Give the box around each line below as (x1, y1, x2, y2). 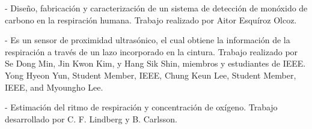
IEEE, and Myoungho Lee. (5, 80, 103, 93)
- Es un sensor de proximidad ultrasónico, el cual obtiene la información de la (5, 34, 290, 46)
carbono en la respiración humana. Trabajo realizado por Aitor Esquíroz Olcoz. (5, 13, 297, 26)
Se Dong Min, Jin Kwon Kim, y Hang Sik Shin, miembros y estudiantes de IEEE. (5, 57, 306, 70)
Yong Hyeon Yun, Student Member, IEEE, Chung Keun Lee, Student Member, (5, 68, 296, 81)
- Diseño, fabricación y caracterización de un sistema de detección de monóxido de (5, 2, 308, 14)
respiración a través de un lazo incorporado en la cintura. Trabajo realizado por (5, 45, 298, 58)
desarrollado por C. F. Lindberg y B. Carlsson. (5, 112, 177, 125)
